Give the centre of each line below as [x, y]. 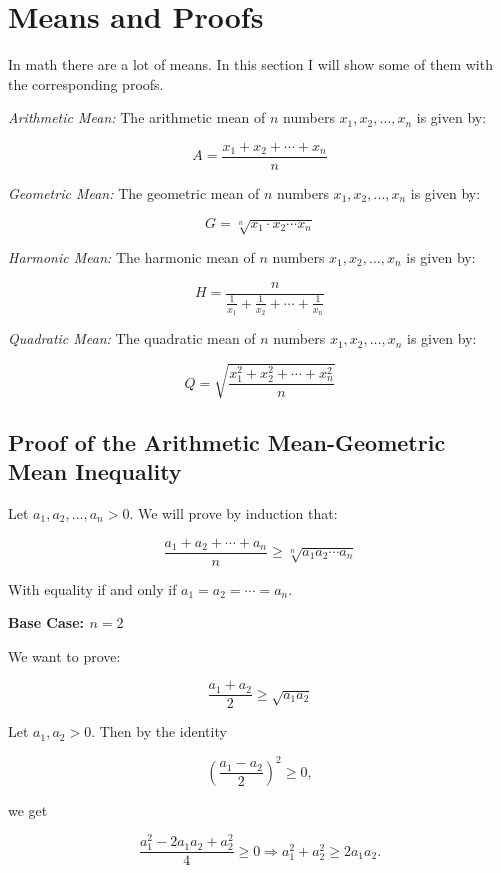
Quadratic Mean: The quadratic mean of [132, 338]
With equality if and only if [92, 588]
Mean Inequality [95, 471]
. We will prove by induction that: [233, 512]
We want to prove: [64, 655]
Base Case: [46, 622]
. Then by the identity [159, 731]
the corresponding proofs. [86, 83]
